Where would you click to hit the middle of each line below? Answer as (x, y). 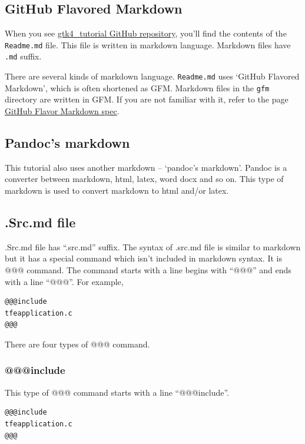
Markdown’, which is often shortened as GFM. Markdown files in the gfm (137, 87)
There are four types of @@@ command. (77, 344)
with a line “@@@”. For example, (64, 281)
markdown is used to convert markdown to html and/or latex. (117, 190)
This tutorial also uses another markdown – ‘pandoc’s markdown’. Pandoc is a (146, 167)
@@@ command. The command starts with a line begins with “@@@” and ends (148, 269)
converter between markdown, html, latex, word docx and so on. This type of (144, 179)
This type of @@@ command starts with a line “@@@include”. (117, 392)
